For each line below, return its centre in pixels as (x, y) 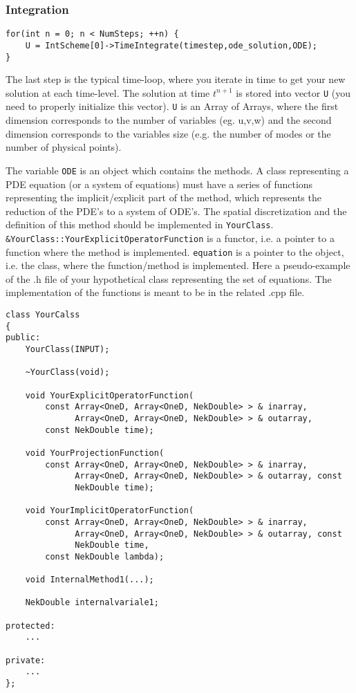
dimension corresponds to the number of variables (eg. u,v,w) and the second (169, 120)
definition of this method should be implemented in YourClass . (140, 224)
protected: (30, 626)
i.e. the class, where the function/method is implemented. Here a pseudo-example (178, 265)
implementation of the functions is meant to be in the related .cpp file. (155, 292)
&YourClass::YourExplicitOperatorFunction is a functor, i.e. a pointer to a (170, 238)
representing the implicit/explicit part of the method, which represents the (163, 197)
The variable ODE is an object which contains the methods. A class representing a (177, 170)
